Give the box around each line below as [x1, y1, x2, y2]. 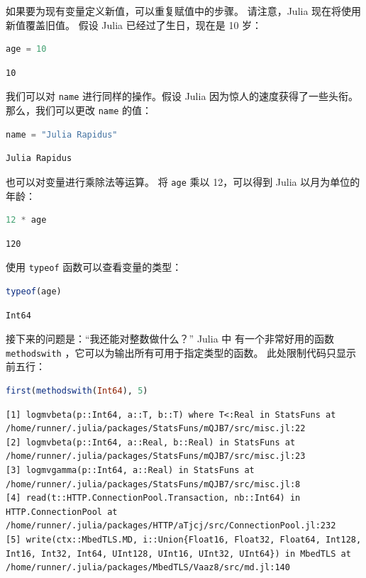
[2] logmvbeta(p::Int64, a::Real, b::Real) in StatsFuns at [6, 437, 296, 448]
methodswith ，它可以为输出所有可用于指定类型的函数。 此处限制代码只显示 [6, 345, 357, 360]
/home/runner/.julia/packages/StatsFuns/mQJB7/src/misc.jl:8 [6, 479, 301, 489]
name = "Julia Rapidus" [6, 129, 118, 140]
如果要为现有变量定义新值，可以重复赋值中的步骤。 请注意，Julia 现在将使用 [6, 4, 362, 18]
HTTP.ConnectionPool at [6, 506, 118, 517]
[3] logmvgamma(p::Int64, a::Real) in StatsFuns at [6, 465, 255, 475]
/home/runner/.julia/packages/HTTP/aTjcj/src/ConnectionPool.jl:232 [6, 521, 336, 531]
